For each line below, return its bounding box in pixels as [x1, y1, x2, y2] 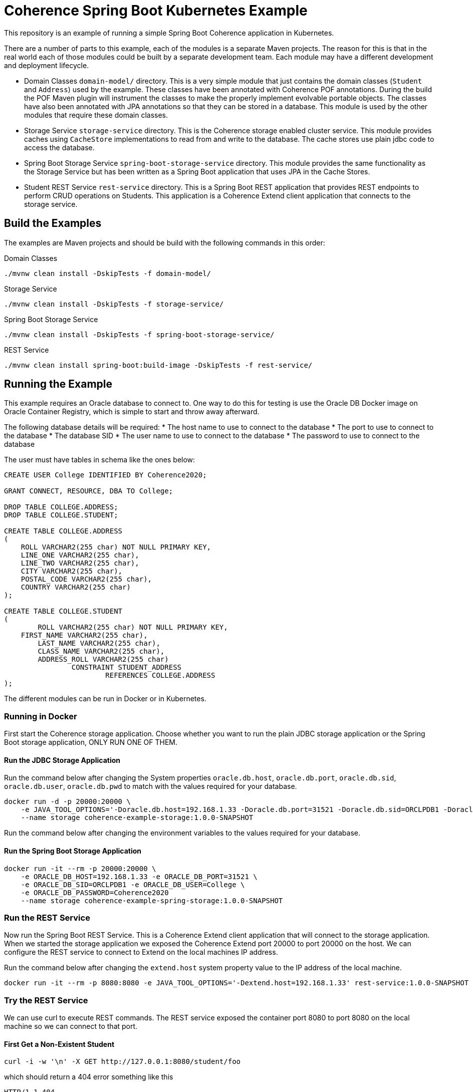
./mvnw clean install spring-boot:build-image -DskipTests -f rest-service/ [4, 361, 313, 369]
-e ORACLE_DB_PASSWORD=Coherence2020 [21, 888, 169, 897]
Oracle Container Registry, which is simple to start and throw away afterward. [4, 407, 260, 416]
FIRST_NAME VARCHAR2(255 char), [21, 631, 148, 640]
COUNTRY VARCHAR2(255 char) [21, 583, 131, 592]
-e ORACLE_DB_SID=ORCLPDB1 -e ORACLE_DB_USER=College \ [21, 880, 245, 889]
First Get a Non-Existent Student [4, 1039, 115, 1048]
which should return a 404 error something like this [4, 1072, 173, 1081]
